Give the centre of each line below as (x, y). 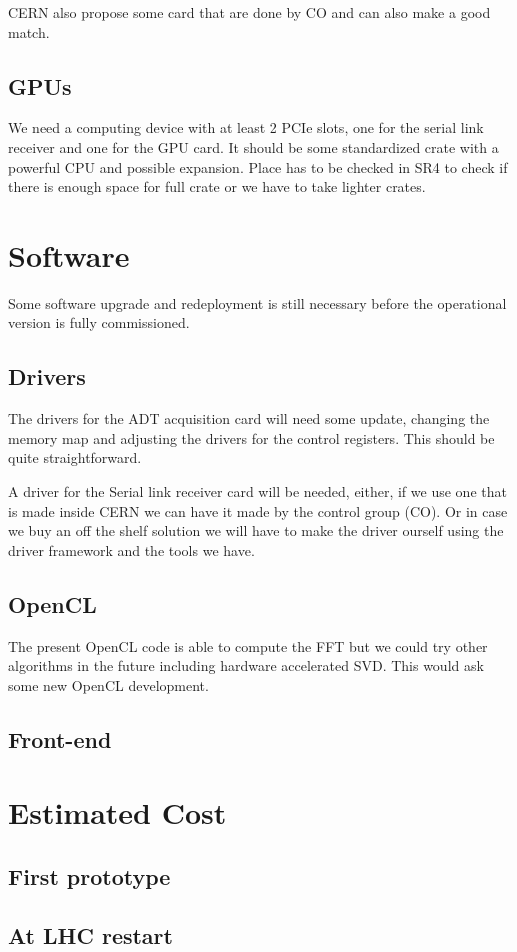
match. (29, 31)
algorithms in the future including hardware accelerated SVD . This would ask (246, 665)
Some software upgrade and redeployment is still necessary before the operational (257, 302)
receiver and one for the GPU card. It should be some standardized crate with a (253, 146)
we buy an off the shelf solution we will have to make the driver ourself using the (256, 530)
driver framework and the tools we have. (131, 549)
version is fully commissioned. (99, 322)
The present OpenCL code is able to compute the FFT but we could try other (248, 645)
